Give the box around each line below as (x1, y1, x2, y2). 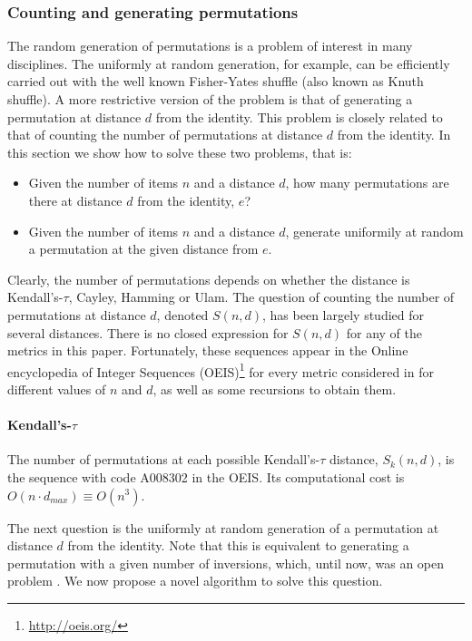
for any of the (346, 323, 423, 342)
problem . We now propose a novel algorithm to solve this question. (7, 571, 383, 590)
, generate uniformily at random (285, 221, 464, 240)
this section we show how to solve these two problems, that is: (7, 142, 352, 161)
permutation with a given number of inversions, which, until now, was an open (7, 553, 445, 572)
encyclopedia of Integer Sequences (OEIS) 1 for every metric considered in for (7, 359, 434, 381)
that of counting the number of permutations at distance (7, 125, 323, 144)
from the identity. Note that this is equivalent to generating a (67, 536, 409, 555)
